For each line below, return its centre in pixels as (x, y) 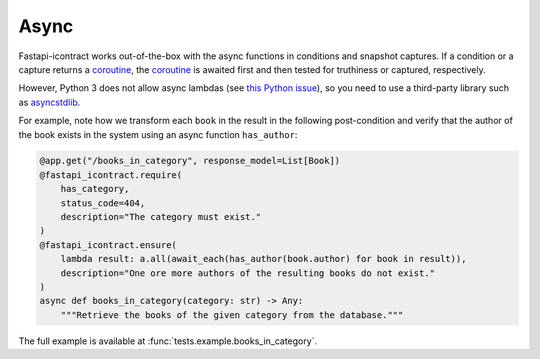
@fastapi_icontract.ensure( (108, 244)
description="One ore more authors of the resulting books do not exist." (247, 273)
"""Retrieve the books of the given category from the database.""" (232, 314)
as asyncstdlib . (49, 102)
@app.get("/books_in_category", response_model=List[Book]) (190, 161)
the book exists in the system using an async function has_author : (158, 134)
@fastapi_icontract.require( (111, 174)
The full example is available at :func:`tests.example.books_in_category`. (168, 341)
